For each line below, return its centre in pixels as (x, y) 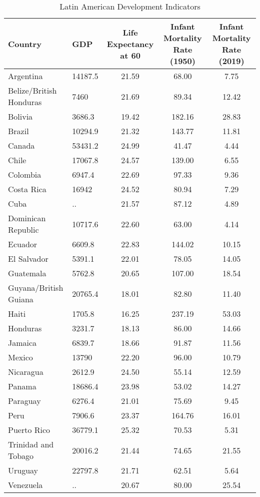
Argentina (25, 76)
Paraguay (24, 401)
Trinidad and (31, 444)
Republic (23, 229)
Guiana (21, 299)
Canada (21, 145)
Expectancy (130, 44)
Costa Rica (27, 189)
